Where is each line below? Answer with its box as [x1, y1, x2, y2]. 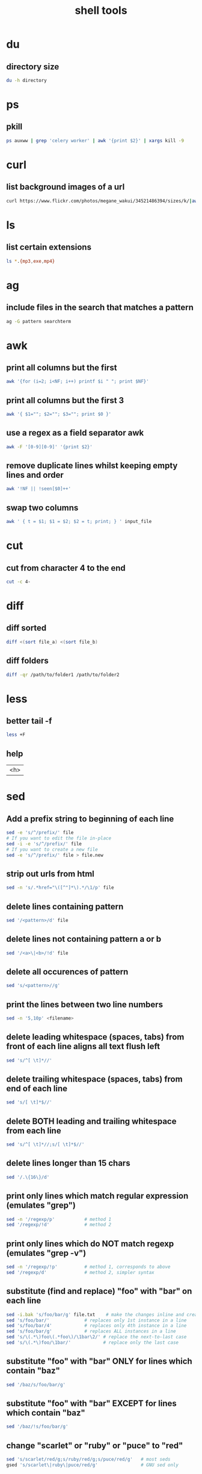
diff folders [6, 656, 49, 666]
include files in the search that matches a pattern [6, 303, 194, 313]
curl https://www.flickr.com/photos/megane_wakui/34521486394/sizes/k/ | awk [6, 198, 200, 204]
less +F [6, 732, 26, 738]
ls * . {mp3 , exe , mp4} [6, 258, 55, 264]
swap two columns [6, 503, 79, 513]
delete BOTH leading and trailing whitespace [6, 1116, 177, 1126]
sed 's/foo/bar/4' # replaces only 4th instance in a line [6, 1323, 187, 1329]
